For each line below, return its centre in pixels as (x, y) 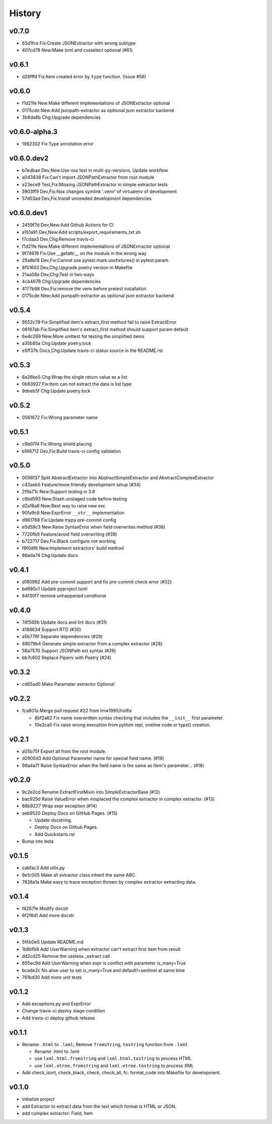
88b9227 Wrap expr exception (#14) (60, 806)
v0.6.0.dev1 (28, 213)
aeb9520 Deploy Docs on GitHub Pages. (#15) (70, 813)
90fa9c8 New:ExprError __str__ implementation (73, 513)
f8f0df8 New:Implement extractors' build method (73, 548)
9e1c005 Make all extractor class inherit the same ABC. (79, 875)
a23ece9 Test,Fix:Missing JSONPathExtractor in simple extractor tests (95, 184)
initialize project (38, 1099)
